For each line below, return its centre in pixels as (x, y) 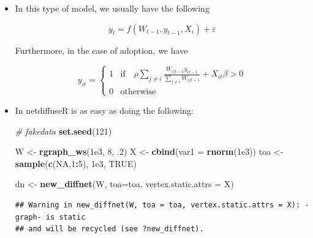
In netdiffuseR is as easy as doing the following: (104, 110)
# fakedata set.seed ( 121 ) (63, 131)
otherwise (138, 91)
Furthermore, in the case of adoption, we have (101, 50)
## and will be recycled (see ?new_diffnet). (109, 229)
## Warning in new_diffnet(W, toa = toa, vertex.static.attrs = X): (158, 205)
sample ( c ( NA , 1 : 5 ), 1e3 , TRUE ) (76, 163)
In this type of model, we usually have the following (112, 8)
